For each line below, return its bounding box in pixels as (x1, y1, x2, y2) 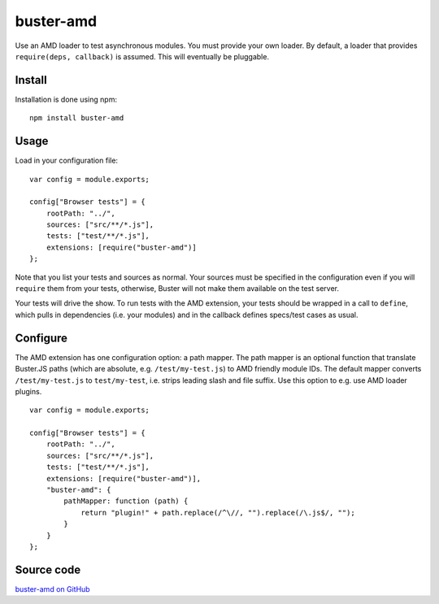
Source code (15, 563, 81, 576)
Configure (15, 331, 68, 345)
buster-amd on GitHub (15, 584, 90, 593)
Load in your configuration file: (15, 155, 118, 166)
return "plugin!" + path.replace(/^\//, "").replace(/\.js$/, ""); (80, 508, 355, 517)
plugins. (15, 386, 42, 396)
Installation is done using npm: (15, 94, 118, 104)
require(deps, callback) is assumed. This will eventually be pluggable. (15, 51, 270, 61)
